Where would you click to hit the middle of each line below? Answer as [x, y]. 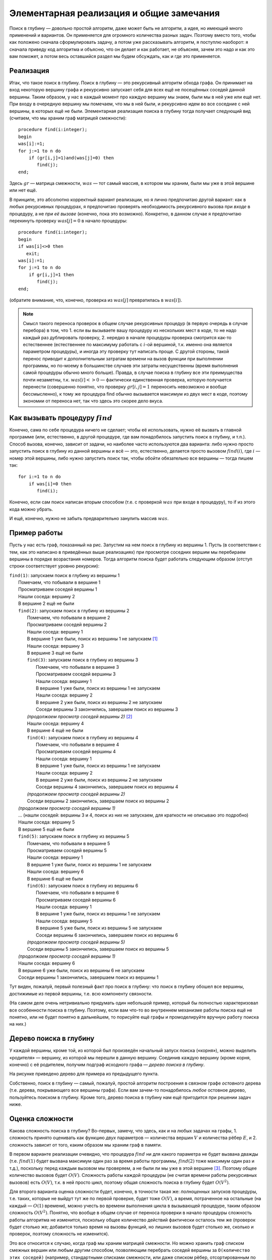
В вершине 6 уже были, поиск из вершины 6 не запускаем [81, 970]
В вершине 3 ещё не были [55, 653]
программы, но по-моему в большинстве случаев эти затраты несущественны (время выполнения [131, 366]
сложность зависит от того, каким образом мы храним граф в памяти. [86, 1145]
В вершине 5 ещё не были [46, 829]
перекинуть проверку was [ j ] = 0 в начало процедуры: [68, 221]
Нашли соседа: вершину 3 [55, 646]
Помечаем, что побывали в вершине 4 [78, 745]
